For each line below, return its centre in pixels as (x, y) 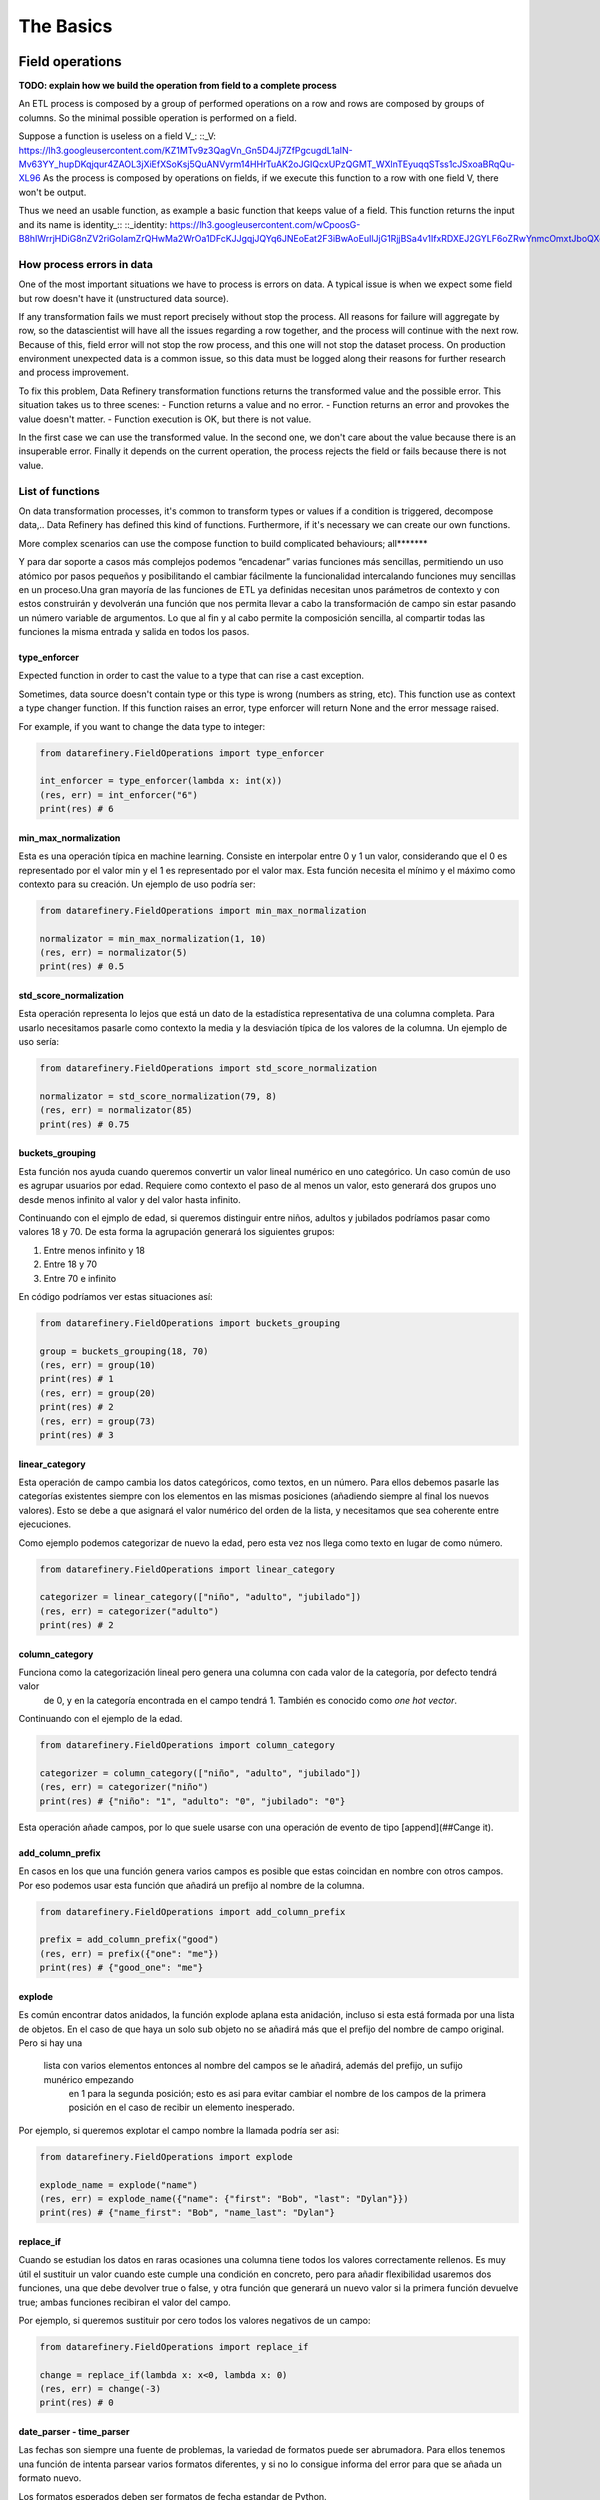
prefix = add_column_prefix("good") (129, 1939)
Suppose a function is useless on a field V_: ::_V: (117, 136)
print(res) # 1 (76, 1379)
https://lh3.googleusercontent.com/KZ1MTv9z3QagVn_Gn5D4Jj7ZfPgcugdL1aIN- (186, 150)
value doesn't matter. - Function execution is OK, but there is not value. (165, 419)
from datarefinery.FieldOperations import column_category (187, 1745)
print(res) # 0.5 (82, 966)
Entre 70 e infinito (80, 1278)
